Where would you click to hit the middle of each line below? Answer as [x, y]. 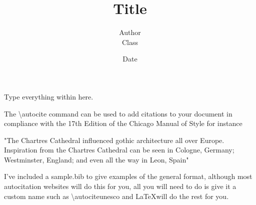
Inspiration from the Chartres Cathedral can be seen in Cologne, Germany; [119, 150]
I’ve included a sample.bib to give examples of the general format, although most [128, 176]
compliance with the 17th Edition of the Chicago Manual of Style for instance [123, 123]
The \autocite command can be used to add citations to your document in [118, 113]
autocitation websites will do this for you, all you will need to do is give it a [120, 186]
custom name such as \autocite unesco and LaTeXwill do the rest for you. [116, 196]
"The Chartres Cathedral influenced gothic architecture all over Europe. [114, 140]
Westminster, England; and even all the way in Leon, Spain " [96, 159]
